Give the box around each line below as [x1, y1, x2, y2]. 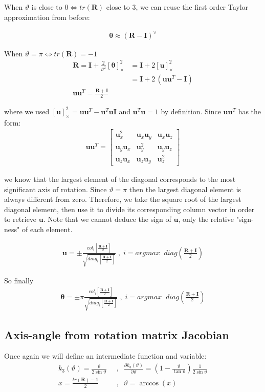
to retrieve [4, 214, 37, 224]
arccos [139, 379, 159, 387]
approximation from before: [4, 11, 90, 22]
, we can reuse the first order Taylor [136, 2, 249, 12]
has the [238, 106, 261, 116]
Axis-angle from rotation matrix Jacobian [4, 326, 229, 342]
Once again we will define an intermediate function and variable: [4, 350, 207, 361]
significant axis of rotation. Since [4, 183, 107, 194]
